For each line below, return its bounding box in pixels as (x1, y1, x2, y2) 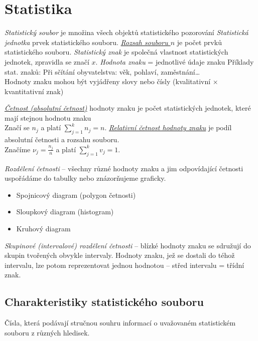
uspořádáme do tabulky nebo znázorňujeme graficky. (5, 173, 166, 183)
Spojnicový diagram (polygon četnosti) (16, 189, 136, 200)
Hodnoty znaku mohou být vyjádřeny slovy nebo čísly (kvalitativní (5, 76, 211, 87)
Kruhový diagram (16, 223, 71, 234)
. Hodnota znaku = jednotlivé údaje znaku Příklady (95, 56, 254, 67)
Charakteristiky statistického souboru (5, 294, 204, 309)
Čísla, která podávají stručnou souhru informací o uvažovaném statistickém (5, 317, 236, 328)
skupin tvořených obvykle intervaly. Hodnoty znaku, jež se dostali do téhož (5, 250, 235, 260)
